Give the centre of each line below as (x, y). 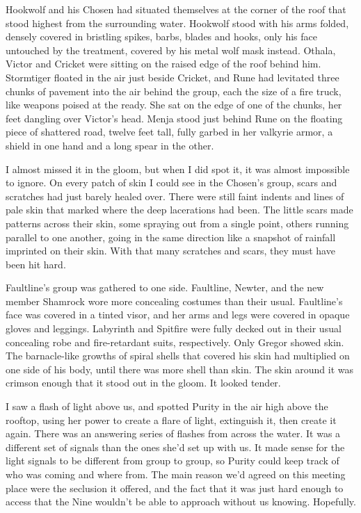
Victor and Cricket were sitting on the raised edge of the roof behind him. (163, 64)
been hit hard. (36, 264)
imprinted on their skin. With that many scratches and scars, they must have (170, 251)
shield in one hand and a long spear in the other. (110, 145)
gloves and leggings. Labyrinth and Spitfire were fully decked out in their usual (174, 328)
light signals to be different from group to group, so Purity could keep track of (173, 461)
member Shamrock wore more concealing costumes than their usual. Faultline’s (174, 301)
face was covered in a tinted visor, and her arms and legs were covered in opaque (178, 315)
